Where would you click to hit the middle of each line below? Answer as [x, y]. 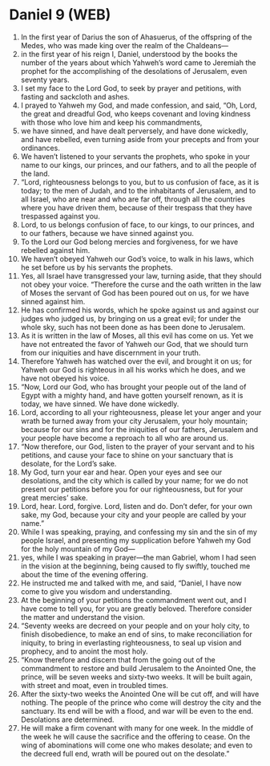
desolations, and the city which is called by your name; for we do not [134, 480]
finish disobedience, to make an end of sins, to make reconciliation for [137, 634]
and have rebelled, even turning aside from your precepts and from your [140, 139]
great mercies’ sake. [54, 497]
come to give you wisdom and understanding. [96, 591]
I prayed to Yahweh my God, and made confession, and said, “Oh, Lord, [139, 105]
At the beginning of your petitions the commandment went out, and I [133, 600]
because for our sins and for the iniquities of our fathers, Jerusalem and [139, 429]
